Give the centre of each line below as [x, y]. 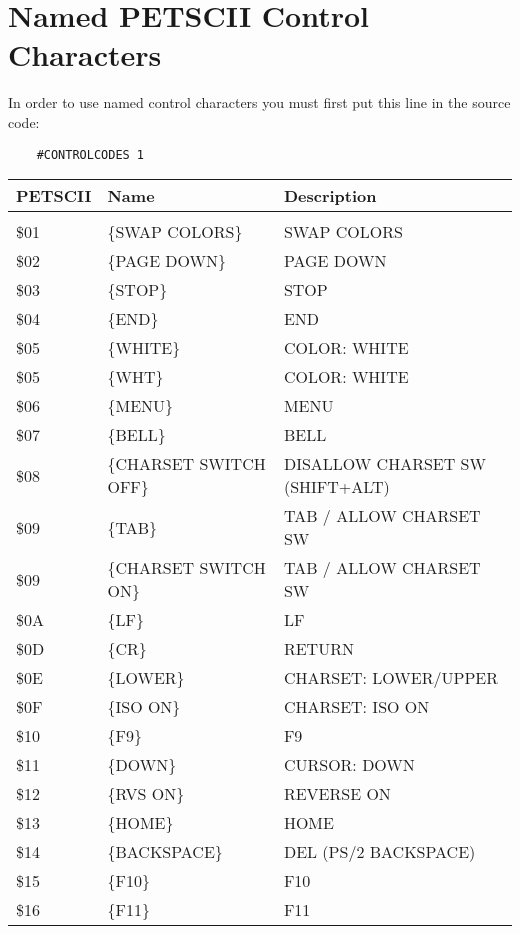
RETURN [318, 649]
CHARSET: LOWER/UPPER [390, 678]
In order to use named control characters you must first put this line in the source [259, 102]
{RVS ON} [146, 794]
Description [330, 196]
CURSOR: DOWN [349, 765]
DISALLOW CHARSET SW [384, 464]
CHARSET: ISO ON [356, 707]
